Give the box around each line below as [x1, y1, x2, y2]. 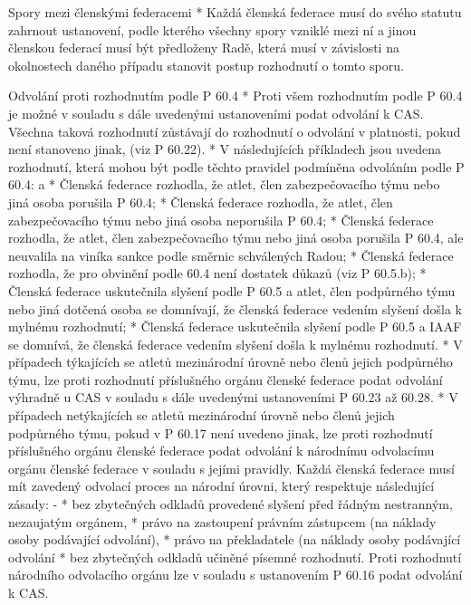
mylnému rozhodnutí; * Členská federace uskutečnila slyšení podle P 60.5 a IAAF [8, 317, 462, 336]
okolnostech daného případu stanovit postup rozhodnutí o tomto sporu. [8, 55, 404, 74]
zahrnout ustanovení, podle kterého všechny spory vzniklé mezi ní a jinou [8, 20, 417, 39]
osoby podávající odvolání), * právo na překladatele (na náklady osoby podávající [8, 530, 461, 549]
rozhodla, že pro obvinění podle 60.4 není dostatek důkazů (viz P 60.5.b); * [8, 264, 427, 283]
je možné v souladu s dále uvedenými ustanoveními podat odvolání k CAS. [8, 103, 424, 122]
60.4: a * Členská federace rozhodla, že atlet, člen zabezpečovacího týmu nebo [8, 175, 440, 194]
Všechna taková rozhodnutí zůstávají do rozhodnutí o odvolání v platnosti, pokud [8, 121, 461, 140]
